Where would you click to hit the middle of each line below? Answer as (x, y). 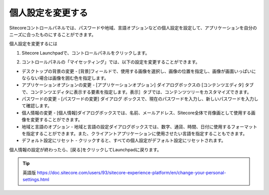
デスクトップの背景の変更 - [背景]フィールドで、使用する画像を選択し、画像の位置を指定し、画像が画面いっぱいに (139, 71)
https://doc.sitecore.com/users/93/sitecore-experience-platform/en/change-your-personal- (131, 172)
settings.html (36, 179)
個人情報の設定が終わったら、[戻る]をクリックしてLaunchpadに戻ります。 (85, 149)
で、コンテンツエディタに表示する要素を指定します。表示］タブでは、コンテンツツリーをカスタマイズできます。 (136, 92)
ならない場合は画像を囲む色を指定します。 (65, 78)
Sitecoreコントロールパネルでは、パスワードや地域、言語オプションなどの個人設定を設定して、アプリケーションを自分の (133, 28)
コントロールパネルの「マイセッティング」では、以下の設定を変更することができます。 (111, 62)
